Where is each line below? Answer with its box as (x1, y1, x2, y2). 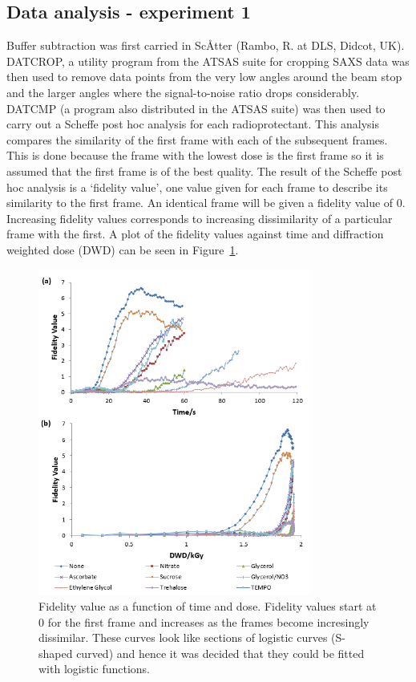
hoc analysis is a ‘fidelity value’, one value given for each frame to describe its (6, 178, 388, 195)
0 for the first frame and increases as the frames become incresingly (38, 613, 370, 630)
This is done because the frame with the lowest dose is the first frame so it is (6, 147, 384, 164)
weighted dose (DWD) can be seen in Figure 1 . (6, 241, 239, 258)
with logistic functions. (38, 660, 151, 677)
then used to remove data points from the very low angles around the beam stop (6, 68, 402, 85)
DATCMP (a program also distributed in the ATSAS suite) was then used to (6, 99, 386, 116)
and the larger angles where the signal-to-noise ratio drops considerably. (6, 83, 360, 100)
